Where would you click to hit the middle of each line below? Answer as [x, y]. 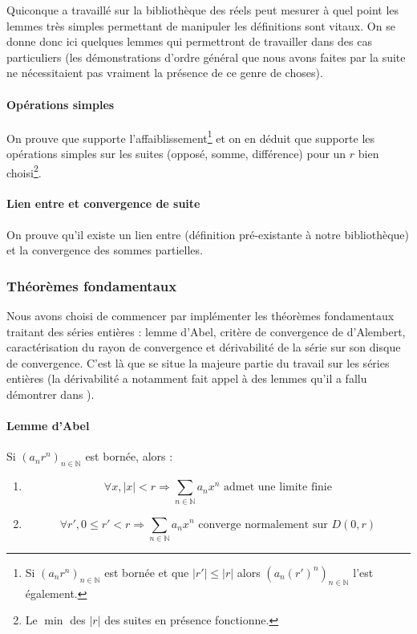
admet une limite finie [278, 488]
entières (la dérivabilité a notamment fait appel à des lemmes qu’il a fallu [187, 378]
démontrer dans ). [51, 394]
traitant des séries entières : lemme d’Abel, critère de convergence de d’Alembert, [206, 331]
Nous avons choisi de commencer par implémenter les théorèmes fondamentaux [200, 316]
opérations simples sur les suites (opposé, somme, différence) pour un [176, 154]
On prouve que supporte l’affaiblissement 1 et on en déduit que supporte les [191, 136]
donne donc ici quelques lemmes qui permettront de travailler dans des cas [189, 41]
